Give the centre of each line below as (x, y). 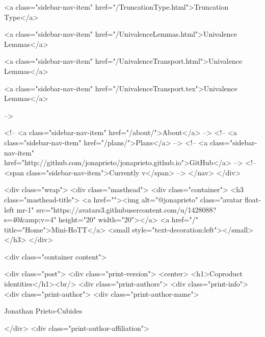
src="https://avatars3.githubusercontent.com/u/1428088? (126, 209)
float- (253, 199)
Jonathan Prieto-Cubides (43, 311)
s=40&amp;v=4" (30, 219)
